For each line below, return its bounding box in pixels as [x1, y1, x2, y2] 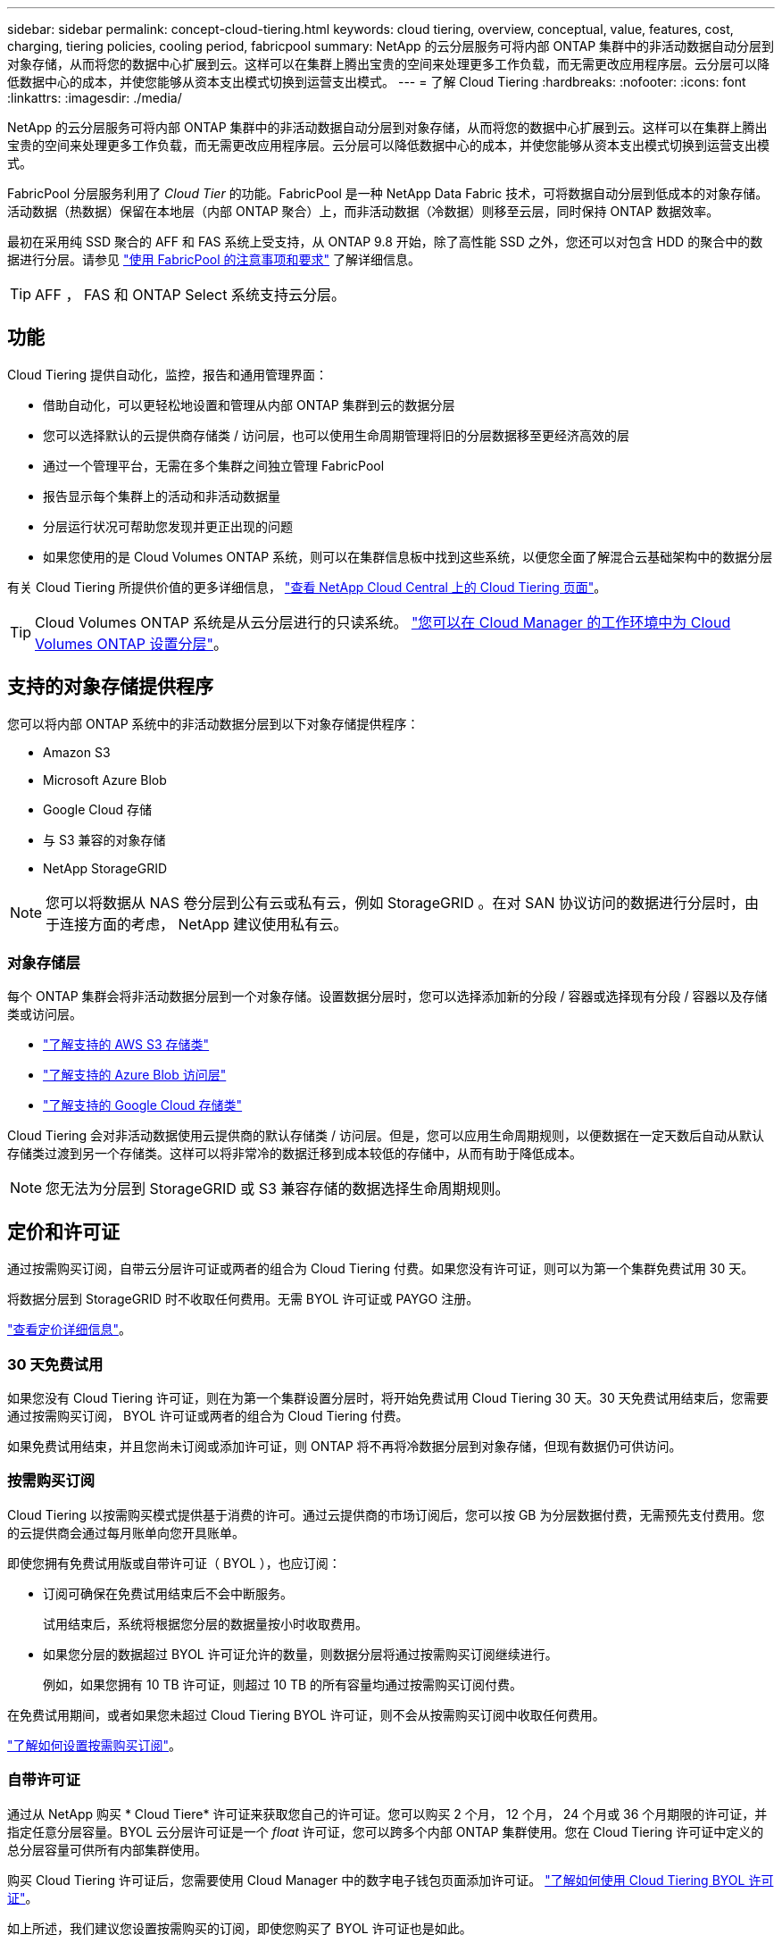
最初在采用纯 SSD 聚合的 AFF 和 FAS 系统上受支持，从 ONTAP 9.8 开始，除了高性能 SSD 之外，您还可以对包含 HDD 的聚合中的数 [7, 234, 763, 249]
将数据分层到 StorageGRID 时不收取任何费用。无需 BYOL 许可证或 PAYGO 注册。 [7, 1291, 479, 1307]
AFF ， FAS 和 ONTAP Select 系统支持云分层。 [35, 286, 345, 304]
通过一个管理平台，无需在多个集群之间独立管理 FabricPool [43, 457, 385, 473]
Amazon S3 [43, 744, 111, 760]
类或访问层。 [7, 1006, 82, 1022]
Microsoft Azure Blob [43, 771, 167, 788]
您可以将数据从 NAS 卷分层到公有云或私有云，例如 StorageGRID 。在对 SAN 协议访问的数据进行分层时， [46, 893, 745, 912]
